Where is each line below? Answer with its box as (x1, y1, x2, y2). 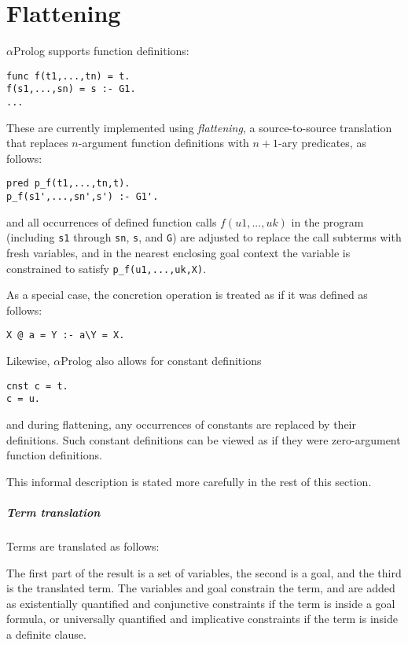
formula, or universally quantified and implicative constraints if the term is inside (6, 610, 399, 627)
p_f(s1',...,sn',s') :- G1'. (6, 191, 159, 203)
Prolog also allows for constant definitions (61, 352, 262, 369)
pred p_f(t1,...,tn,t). (6, 178, 130, 190)
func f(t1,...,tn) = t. (6, 70, 130, 82)
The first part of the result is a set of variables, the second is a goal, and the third (6, 564, 402, 580)
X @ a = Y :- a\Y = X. (6, 330, 125, 341)
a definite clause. (6, 625, 86, 642)
